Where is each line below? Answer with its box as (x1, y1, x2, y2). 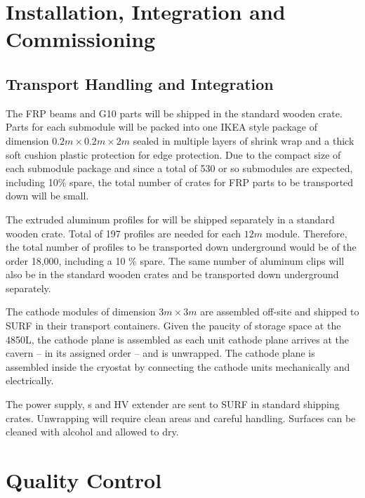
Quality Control (6, 466, 162, 494)
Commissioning (6, 25, 156, 53)
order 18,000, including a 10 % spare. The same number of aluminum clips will (6, 253, 345, 268)
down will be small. (6, 188, 89, 203)
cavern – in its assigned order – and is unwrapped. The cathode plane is (6, 346, 315, 360)
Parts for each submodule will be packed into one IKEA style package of (6, 119, 318, 134)
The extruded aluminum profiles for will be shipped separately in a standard (6, 211, 335, 226)
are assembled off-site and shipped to (200, 304, 359, 319)
